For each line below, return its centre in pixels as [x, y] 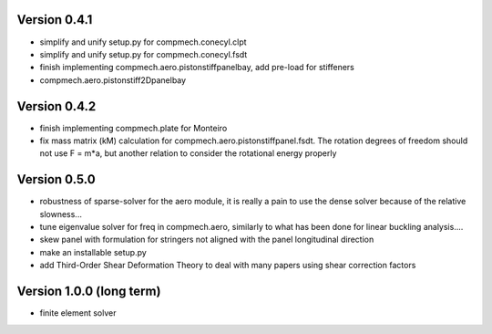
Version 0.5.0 [56, 179]
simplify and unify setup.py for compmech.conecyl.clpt [143, 42]
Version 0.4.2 [56, 106]
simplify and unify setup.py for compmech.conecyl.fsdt [143, 54]
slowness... [61, 214]
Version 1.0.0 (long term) [89, 292]
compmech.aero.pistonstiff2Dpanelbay [113, 80]
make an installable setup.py [93, 252]
